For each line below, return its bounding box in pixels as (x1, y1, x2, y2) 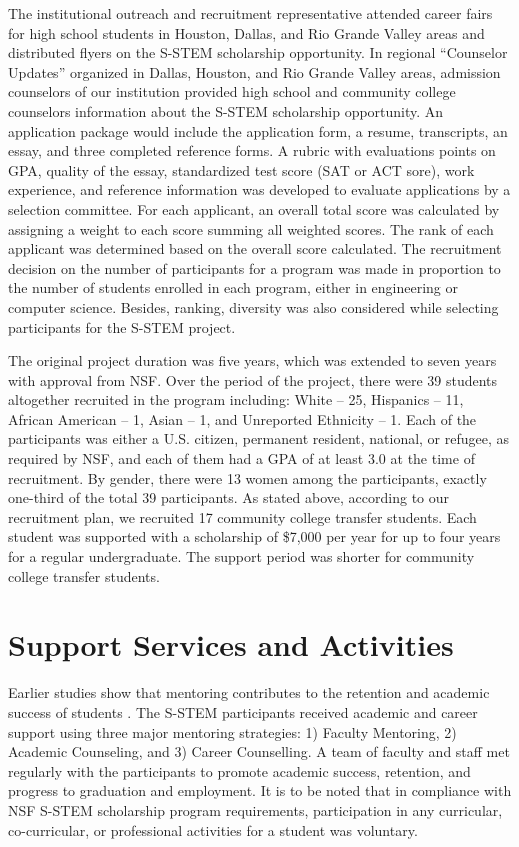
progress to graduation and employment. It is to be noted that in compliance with (8, 780, 512, 801)
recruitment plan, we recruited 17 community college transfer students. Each (8, 506, 477, 527)
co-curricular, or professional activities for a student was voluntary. (8, 819, 418, 840)
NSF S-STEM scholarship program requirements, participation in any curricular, (8, 799, 503, 820)
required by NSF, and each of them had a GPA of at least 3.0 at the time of (8, 448, 475, 469)
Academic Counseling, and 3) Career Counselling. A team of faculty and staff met (8, 741, 510, 762)
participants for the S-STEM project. (8, 316, 236, 337)
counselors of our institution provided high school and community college (8, 81, 456, 102)
